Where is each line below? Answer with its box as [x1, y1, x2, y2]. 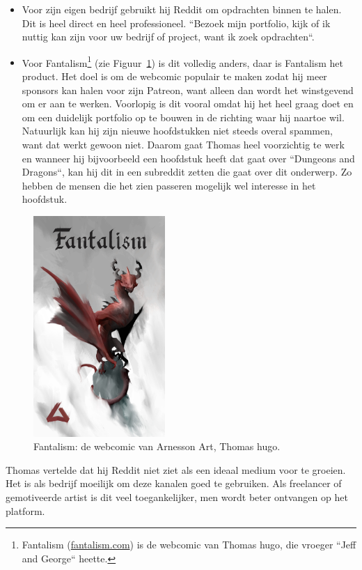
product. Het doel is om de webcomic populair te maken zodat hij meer [22, 69, 327, 84]
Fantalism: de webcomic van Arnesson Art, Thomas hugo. [33, 439, 281, 454]
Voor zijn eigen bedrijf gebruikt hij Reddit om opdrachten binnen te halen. [22, 2, 342, 16]
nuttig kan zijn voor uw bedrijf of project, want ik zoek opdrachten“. [22, 29, 315, 44]
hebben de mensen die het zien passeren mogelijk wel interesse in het [22, 178, 316, 192]
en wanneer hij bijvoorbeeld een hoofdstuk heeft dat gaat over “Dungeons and [22, 151, 355, 165]
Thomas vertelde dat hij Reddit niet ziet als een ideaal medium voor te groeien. [6, 462, 346, 477]
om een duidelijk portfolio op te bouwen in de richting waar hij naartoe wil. [22, 109, 345, 124]
